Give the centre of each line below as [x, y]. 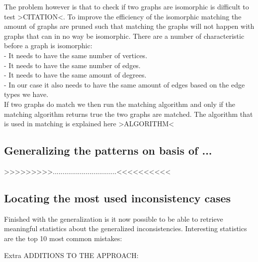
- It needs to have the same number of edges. [72, 65]
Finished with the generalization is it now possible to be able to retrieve [114, 218]
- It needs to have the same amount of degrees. [75, 75]
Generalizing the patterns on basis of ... [108, 150]
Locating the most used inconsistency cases [118, 198]
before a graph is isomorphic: [48, 45]
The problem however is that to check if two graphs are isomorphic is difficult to [127, 6]
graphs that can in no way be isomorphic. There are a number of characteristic [124, 36]
